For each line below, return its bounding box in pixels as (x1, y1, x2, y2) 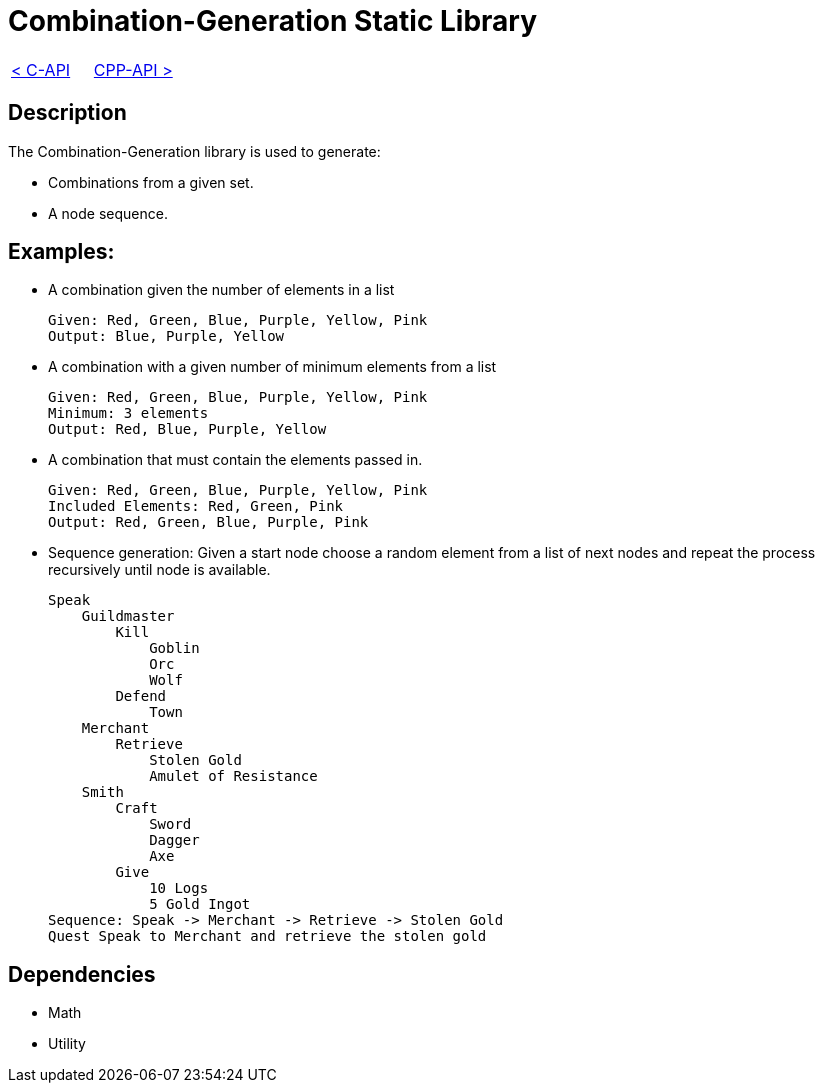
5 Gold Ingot (149, 896, 251, 913)
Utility (48, 1035, 86, 1053)
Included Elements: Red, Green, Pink (48, 498, 344, 515)
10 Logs (149, 880, 209, 897)
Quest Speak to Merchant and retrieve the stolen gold (48, 928, 487, 945)
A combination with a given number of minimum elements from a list (48, 358, 497, 376)
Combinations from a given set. (48, 173, 254, 191)
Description (8, 100, 127, 126)
